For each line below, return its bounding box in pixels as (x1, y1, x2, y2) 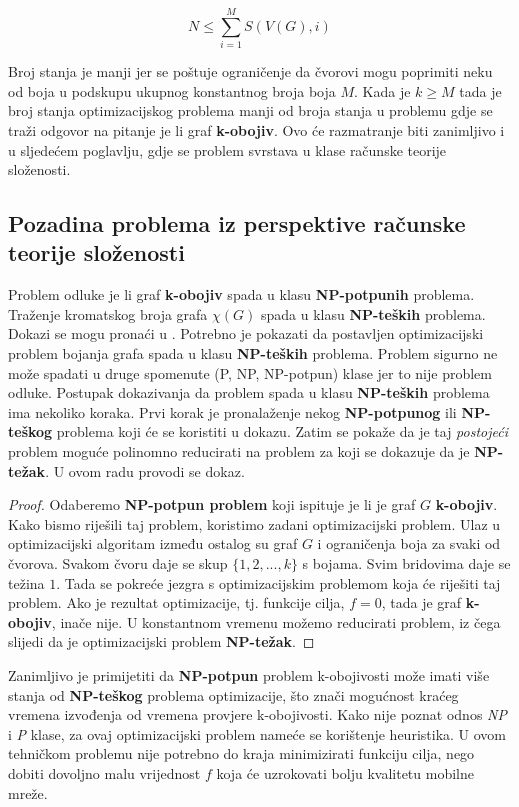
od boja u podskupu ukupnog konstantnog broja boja (8, 80, 336, 101)
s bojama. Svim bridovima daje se (302, 553, 511, 573)
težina (8, 572, 45, 593)
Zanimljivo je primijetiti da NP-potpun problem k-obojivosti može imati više (8, 664, 490, 685)
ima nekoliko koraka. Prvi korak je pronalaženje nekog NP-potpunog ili (8, 401, 457, 422)
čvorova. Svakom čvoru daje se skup (8, 553, 228, 573)
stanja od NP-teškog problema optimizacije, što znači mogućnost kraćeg (8, 684, 459, 705)
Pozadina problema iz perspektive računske (8, 208, 466, 239)
